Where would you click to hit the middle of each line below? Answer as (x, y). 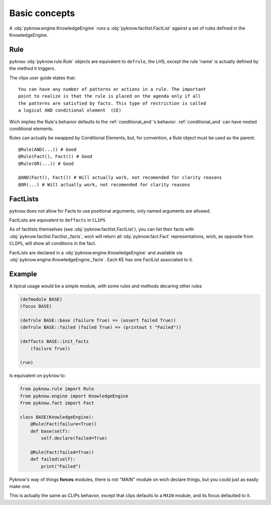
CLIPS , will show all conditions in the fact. (53, 243)
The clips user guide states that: (43, 77)
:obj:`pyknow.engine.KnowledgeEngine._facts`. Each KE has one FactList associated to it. (101, 259)
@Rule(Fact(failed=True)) (62, 452)
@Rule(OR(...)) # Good (46, 164)
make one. (20, 486)
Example (23, 274)
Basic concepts (42, 13)
